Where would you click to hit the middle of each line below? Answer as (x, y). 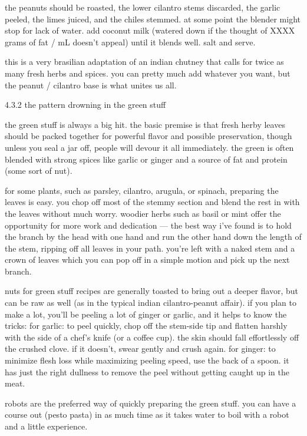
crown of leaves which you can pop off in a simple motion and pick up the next (147, 260)
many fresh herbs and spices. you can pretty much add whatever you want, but (148, 73)
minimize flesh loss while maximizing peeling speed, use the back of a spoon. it (147, 360)
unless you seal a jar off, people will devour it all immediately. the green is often (149, 147)
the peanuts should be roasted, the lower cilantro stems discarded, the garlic (143, 7)
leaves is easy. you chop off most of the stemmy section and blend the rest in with (152, 202)
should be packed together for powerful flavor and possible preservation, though (148, 136)
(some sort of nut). (39, 171)
